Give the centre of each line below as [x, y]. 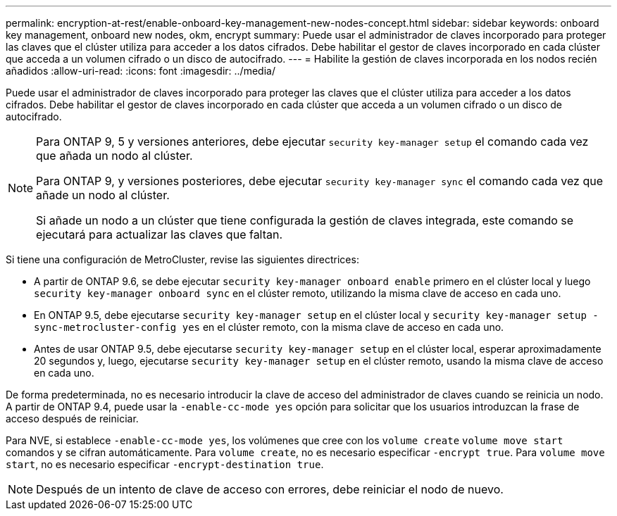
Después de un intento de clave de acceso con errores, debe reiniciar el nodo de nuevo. [270, 489]
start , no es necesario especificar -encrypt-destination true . [165, 464]
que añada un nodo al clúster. [114, 156]
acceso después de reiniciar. [72, 419]
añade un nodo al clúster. [103, 195]
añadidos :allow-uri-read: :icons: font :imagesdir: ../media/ [141, 71]
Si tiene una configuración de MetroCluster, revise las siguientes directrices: [182, 259]
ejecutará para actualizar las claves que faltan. [160, 234]
